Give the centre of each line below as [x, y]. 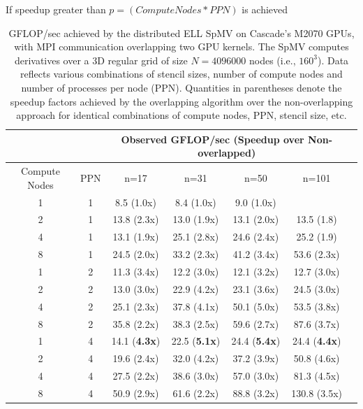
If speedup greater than [56, 9]
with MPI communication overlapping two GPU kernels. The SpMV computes [181, 46]
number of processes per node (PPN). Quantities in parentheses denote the [181, 87]
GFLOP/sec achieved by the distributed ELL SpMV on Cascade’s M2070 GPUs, [181, 33]
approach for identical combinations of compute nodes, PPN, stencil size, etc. [181, 115]
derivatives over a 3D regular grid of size [101, 60]
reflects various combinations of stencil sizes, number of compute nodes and [181, 74]
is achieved [265, 9]
